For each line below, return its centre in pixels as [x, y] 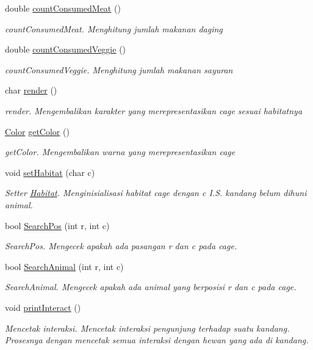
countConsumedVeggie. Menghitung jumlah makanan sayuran [119, 69]
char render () [31, 90]
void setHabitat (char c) [50, 172]
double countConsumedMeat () [63, 8]
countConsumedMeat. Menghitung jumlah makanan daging [114, 28]
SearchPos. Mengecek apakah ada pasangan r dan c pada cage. [121, 246]
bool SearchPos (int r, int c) [57, 225]
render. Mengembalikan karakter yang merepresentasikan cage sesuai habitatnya [154, 110]
